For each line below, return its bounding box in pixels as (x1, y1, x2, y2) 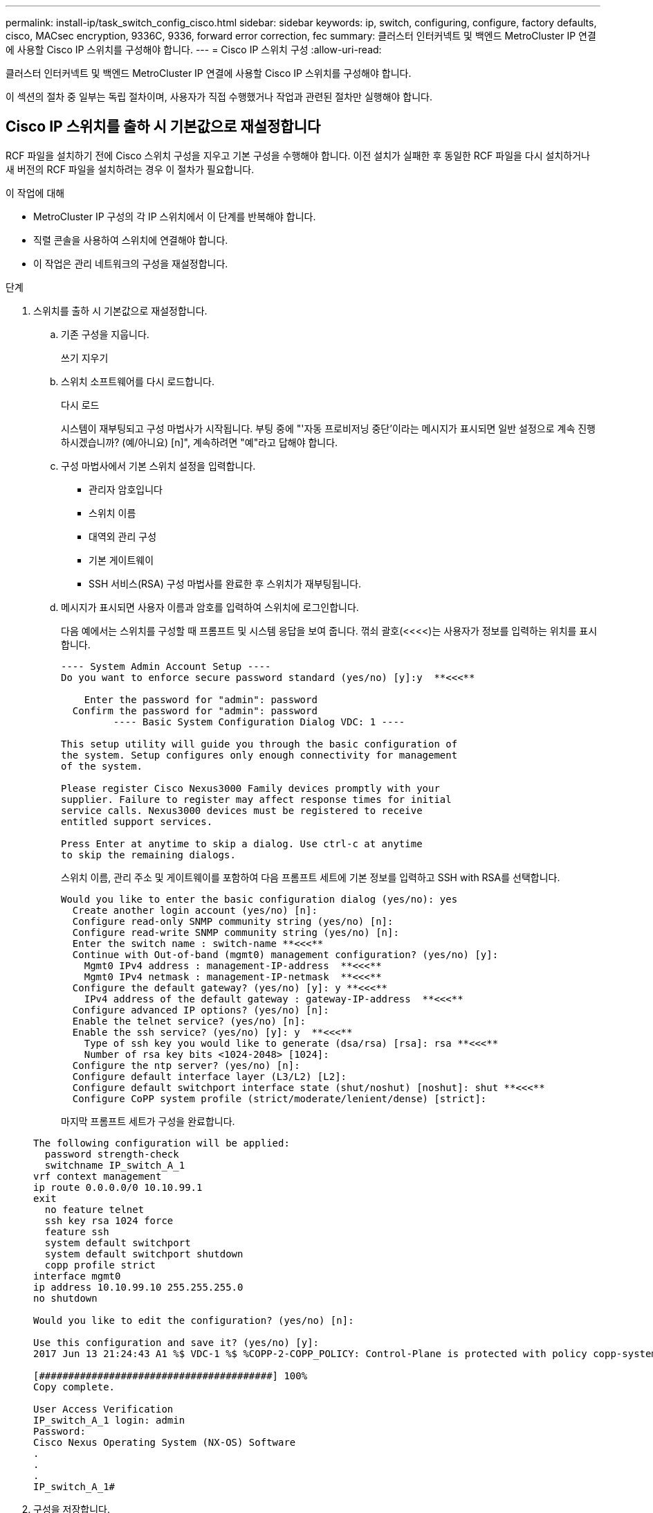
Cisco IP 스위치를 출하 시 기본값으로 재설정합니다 (6, 118, 321, 136)
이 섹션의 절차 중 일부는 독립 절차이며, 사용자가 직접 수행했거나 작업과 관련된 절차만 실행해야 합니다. (6, 91, 433, 103)
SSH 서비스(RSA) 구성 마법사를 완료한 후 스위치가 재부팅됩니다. (89, 577, 362, 590)
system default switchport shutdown (44, 1248, 243, 1259)
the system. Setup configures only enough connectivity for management (61, 749, 458, 761)
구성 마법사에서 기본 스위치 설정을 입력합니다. (61, 459, 256, 472)
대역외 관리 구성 (89, 530, 157, 542)
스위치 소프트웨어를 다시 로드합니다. (61, 375, 214, 387)
